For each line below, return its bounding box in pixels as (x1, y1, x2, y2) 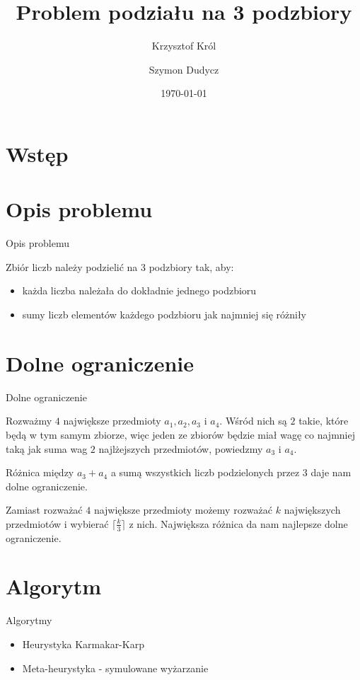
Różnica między (6, 465, 74, 480)
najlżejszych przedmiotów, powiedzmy (98, 441, 263, 456)
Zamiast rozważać (6, 502, 83, 517)
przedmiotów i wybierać (6, 516, 109, 531)
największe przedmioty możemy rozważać (93, 502, 273, 517)
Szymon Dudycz (149, 62, 219, 76)
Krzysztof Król (151, 38, 216, 53)
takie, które (298, 413, 349, 428)
